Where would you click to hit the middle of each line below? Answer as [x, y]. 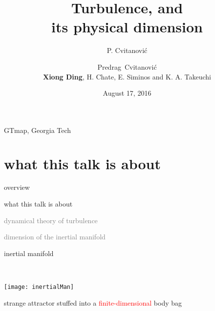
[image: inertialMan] [39, 287]
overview [17, 187]
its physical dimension [127, 27]
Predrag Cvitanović [127, 66]
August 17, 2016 [127, 93]
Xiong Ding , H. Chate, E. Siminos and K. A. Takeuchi [127, 76]
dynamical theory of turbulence [51, 220]
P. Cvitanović [127, 50]
